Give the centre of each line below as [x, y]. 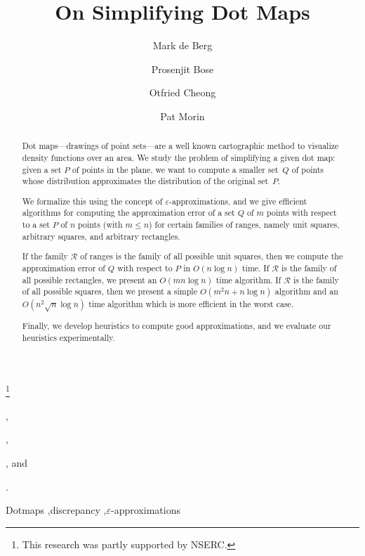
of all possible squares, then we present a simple [109, 291]
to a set [36, 225]
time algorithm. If [248, 279]
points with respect [302, 213]
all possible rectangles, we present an [89, 279]
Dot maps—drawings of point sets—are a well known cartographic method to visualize [180, 146]
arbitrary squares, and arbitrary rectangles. [101, 236]
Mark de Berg [182, 45]
